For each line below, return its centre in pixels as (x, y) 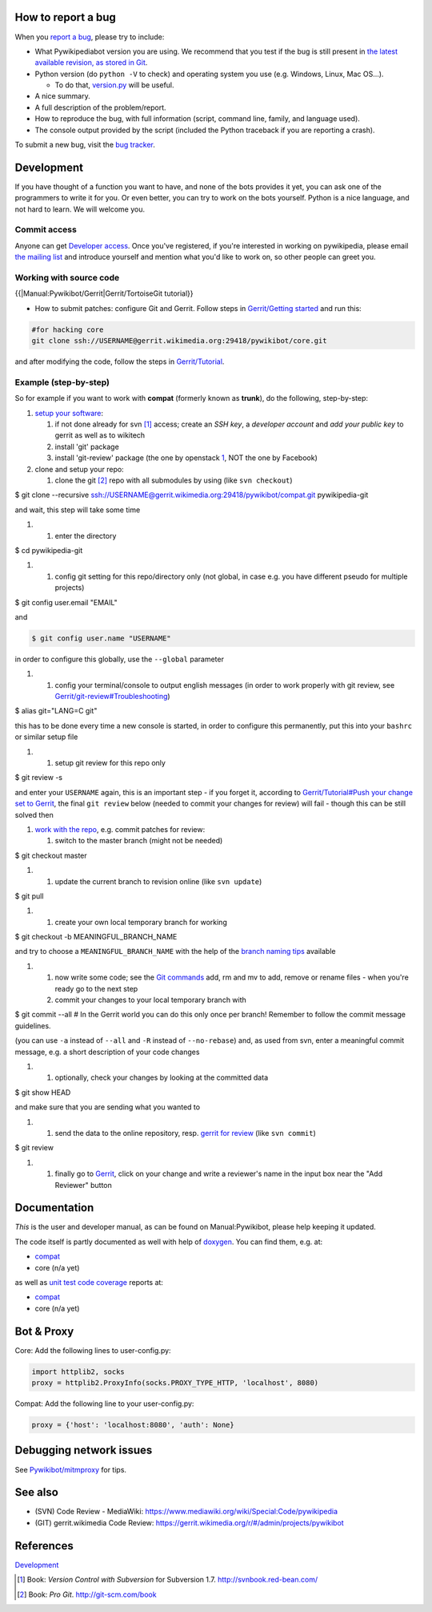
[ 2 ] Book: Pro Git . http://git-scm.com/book (87, 1594)
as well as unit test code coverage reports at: (89, 1282)
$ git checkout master (51, 855)
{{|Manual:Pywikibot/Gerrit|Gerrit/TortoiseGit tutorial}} (104, 293)
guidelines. (33, 1025)
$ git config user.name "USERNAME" (101, 638)
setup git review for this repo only (110, 763)
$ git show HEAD (43, 1092)
